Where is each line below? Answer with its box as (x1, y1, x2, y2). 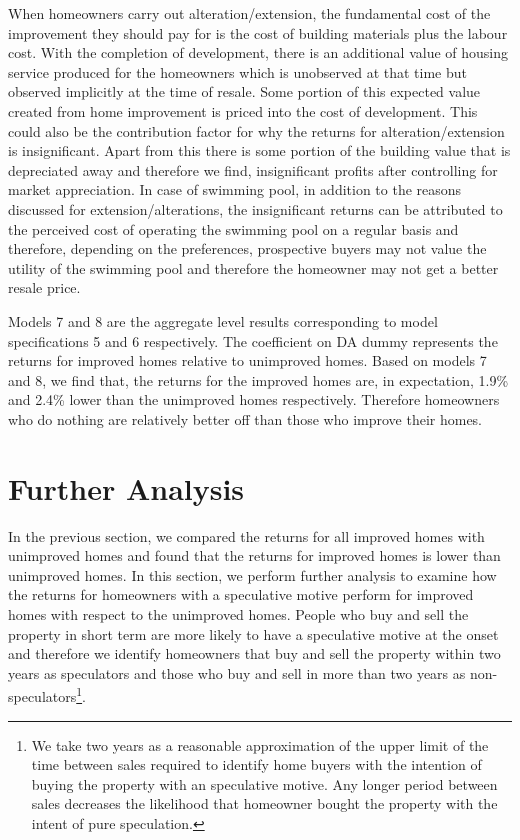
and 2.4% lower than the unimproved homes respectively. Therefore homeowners (8, 389, 500, 410)
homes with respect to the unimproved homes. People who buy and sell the (8, 603, 469, 624)
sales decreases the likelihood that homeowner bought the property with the (31, 793, 498, 814)
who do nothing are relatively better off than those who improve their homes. (8, 408, 483, 429)
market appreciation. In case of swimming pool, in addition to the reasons (8, 179, 462, 200)
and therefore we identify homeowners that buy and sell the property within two (8, 643, 501, 664)
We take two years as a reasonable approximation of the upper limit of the (31, 734, 489, 755)
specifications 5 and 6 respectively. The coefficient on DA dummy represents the (8, 330, 498, 351)
